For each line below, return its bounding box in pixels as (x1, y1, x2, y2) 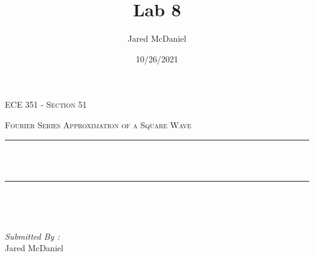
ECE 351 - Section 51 (5, 98, 87, 111)
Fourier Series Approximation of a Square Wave (5, 118, 191, 131)
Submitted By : (5, 229, 60, 242)
